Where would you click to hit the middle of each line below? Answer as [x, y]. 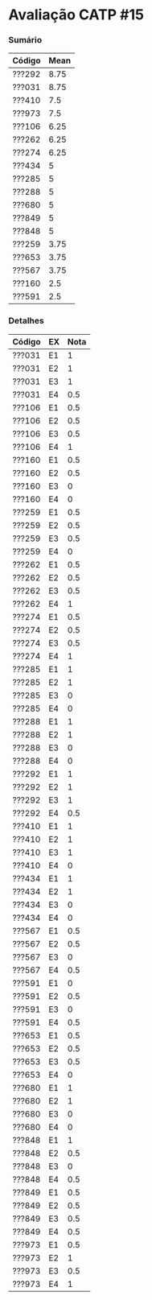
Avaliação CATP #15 [76, 15]
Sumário [25, 40]
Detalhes [26, 321]
